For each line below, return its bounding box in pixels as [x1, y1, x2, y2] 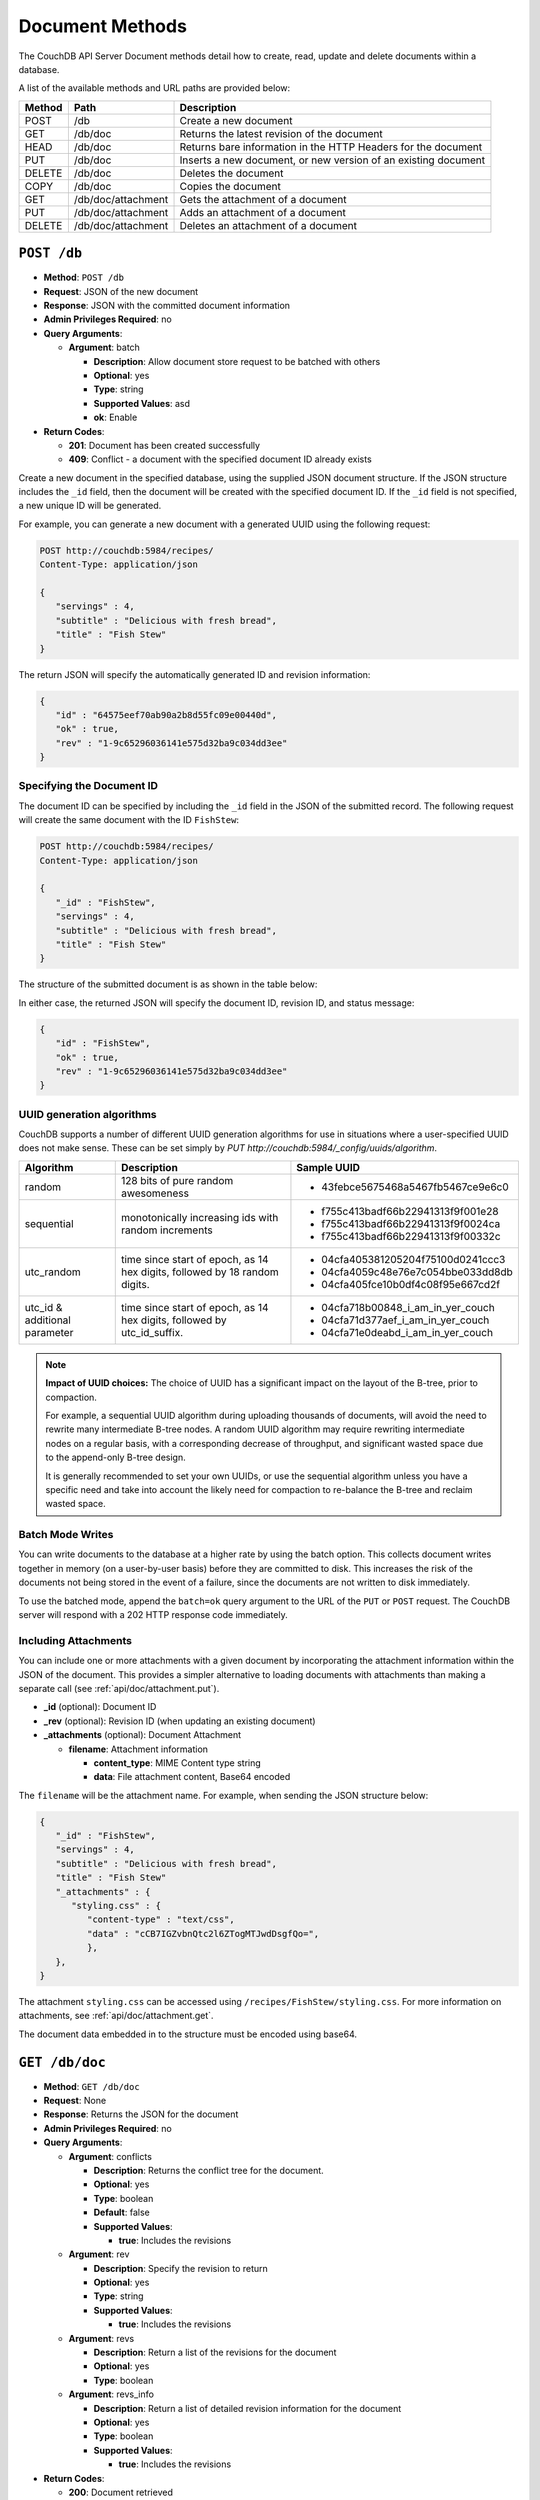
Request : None [43, 2095, 107, 2107]
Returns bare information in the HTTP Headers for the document [179, 140, 483, 154]
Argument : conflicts [68, 2150, 152, 2162]
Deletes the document [179, 166, 284, 180]
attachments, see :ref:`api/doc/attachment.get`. [18, 2010, 214, 2022]
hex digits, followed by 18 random [120, 1265, 279, 1279]
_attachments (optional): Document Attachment [43, 1729, 242, 1741]
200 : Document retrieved [68, 2486, 174, 2498]
